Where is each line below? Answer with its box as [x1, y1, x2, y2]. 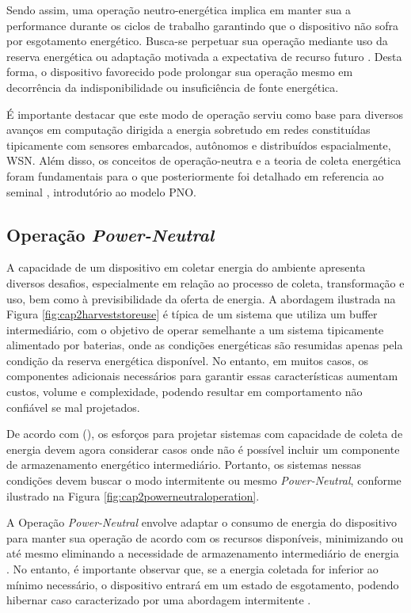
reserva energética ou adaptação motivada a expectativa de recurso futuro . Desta [6, 48, 402, 64]
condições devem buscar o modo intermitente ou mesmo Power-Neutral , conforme [6, 472, 401, 489]
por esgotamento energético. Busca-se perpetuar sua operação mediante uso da [6, 32, 388, 49]
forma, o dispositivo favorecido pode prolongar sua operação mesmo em [6, 63, 353, 80]
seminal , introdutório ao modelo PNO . [6, 183, 196, 200]
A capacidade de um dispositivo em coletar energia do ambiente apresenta [6, 259, 366, 276]
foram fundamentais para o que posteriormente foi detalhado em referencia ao [6, 167, 384, 184]
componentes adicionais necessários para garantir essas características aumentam [6, 367, 398, 384]
